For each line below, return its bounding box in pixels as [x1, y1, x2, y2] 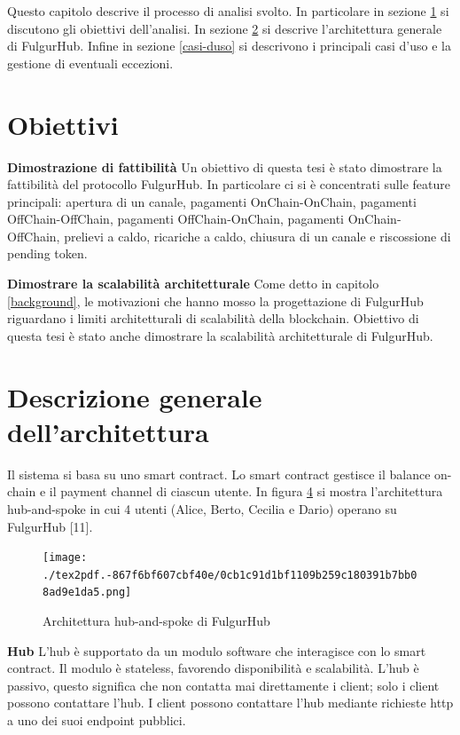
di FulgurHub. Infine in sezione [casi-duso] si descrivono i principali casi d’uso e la [7, 36, 451, 55]
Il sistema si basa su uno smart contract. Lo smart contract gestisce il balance [7, 464, 431, 483]
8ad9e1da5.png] [43, 586, 132, 599]
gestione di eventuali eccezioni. [7, 53, 174, 72]
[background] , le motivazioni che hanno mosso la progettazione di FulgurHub [7, 291, 424, 310]
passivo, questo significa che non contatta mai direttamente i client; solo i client [7, 676, 440, 694]
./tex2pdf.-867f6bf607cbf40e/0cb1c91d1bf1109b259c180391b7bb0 [43, 568, 417, 581]
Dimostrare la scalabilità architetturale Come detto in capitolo [7, 274, 379, 293]
